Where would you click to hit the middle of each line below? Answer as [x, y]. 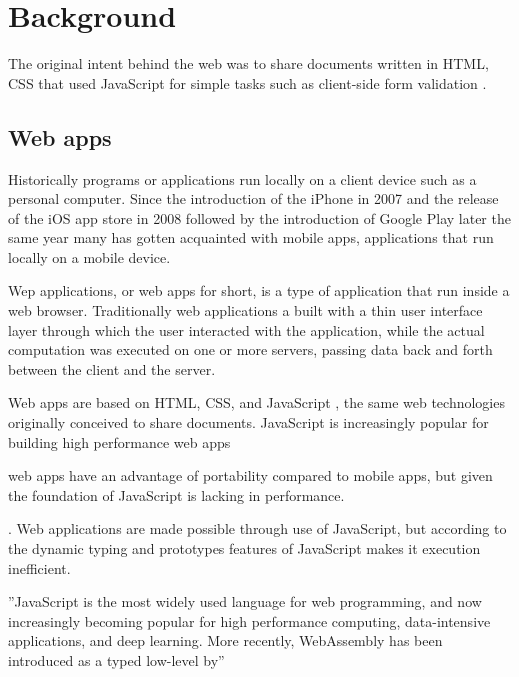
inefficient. [39, 567]
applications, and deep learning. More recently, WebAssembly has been [225, 640]
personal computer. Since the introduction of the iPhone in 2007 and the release [253, 198]
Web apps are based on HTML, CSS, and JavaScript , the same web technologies [256, 402]
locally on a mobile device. [89, 256]
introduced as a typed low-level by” [116, 659]
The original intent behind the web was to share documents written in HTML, [248, 63]
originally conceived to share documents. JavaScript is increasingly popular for [248, 422]
